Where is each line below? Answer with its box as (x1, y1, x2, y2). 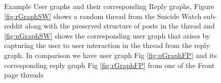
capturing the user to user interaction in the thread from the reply (4, 40, 210, 50)
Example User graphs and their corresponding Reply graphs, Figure (4, 1, 214, 11)
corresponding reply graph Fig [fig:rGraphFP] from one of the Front (4, 59, 215, 70)
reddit (4, 20, 23, 31)
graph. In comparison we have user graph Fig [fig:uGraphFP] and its (4, 49, 217, 60)
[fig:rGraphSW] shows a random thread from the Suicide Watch (4, 10, 202, 21)
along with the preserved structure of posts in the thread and (25, 20, 215, 31)
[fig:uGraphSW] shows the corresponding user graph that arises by (4, 30, 210, 40)
